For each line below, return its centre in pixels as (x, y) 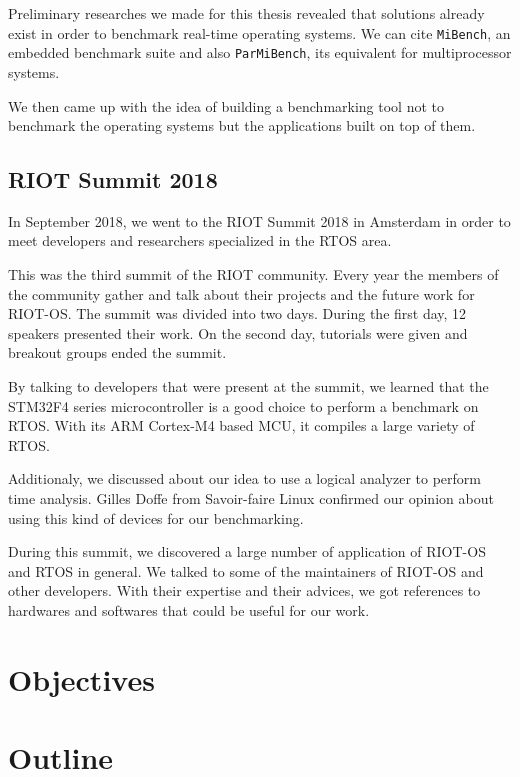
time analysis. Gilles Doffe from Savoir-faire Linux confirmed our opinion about (251, 498)
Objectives (81, 678)
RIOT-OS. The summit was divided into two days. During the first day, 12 (237, 313)
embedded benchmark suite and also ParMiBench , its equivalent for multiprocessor (260, 52)
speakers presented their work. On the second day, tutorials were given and (238, 332)
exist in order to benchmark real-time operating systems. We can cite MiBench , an (259, 32)
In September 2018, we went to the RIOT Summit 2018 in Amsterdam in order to (259, 220)
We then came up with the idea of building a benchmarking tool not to (226, 105)
